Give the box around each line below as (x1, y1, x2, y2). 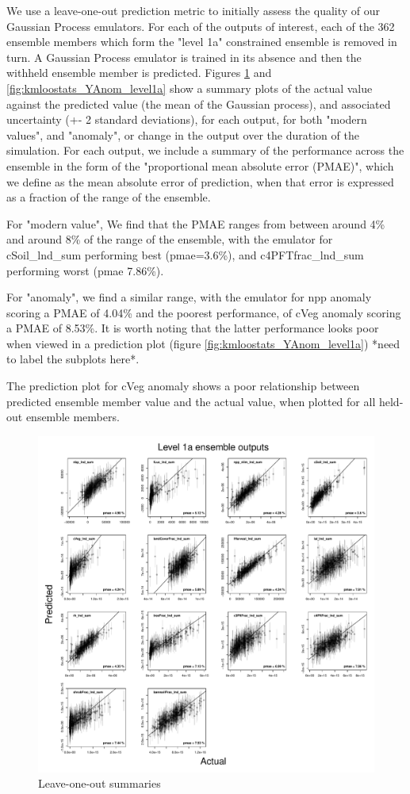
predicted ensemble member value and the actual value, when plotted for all (6, 393, 376, 409)
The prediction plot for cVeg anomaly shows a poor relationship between (6, 378, 360, 394)
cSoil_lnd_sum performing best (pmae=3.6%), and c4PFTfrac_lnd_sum (6, 246, 364, 263)
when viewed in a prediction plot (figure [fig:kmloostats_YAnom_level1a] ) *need (6, 335, 400, 351)
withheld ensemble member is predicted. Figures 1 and (6, 64, 272, 81)
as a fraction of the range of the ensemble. (6, 189, 211, 205)
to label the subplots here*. (6, 351, 140, 367)
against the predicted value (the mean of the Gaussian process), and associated (6, 95, 391, 112)
